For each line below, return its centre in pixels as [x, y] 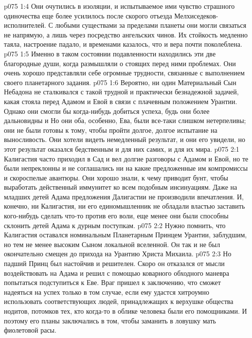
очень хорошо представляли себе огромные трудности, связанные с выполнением [124, 73]
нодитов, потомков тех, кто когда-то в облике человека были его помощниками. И [126, 311]
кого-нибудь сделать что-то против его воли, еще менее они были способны [116, 216]
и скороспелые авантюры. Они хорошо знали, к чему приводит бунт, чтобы [116, 177]
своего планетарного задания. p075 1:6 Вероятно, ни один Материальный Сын [120, 82]
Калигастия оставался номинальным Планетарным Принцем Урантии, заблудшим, [126, 235]
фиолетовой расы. [30, 330]
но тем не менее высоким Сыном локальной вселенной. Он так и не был [112, 244]
